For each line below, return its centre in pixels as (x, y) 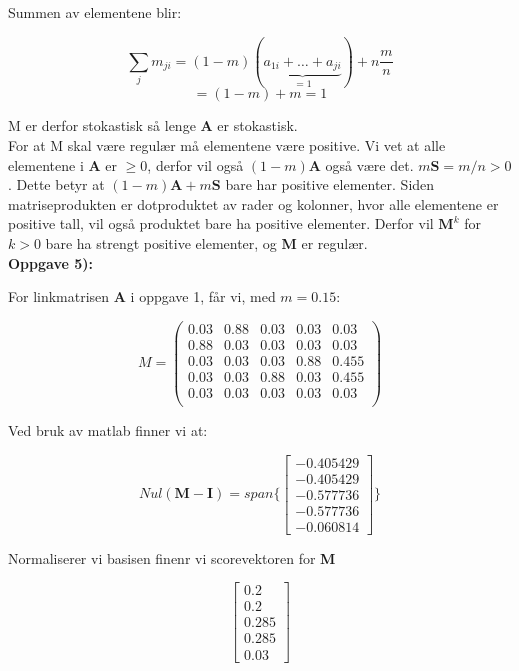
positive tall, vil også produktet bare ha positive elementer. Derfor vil (221, 223)
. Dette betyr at (56, 184)
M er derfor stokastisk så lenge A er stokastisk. (153, 125)
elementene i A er (63, 164)
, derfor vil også (195, 164)
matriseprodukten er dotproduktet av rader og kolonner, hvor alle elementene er (253, 203)
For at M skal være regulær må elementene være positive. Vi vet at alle (227, 145)
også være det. (369, 164)
